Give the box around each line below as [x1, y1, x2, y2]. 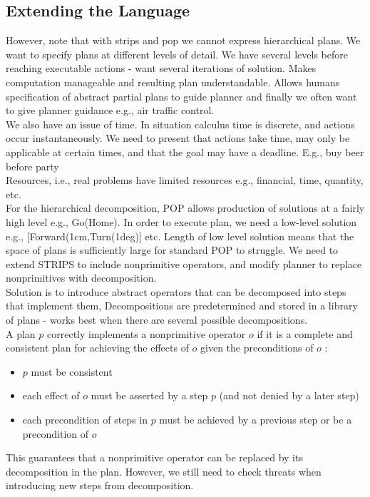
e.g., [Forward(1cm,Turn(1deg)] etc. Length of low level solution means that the [6, 228, 354, 243]
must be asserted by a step [91, 388, 208, 403]
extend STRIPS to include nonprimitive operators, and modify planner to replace [6, 256, 362, 271]
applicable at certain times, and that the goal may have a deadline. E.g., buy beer [6, 144, 364, 159]
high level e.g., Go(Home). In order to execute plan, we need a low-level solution [6, 214, 357, 229]
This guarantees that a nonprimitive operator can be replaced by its [6, 450, 303, 465]
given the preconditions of [200, 340, 314, 355]
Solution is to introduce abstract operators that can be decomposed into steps [6, 284, 346, 299]
